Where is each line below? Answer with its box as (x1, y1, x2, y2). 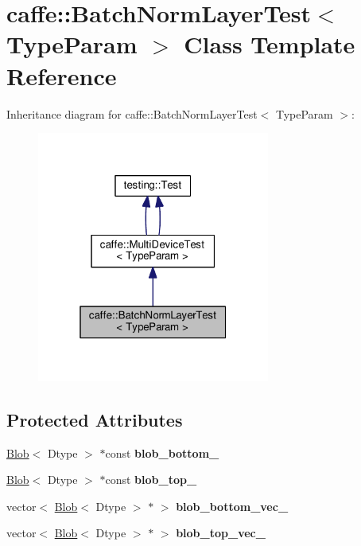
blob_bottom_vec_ (176, 497, 289, 514)
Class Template (184, 28, 355, 60)
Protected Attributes (6, 407, 183, 431)
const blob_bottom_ (105, 444, 219, 461)
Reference (6, 59, 117, 92)
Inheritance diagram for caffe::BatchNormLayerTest (6, 105, 258, 122)
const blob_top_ (105, 471, 197, 488)
